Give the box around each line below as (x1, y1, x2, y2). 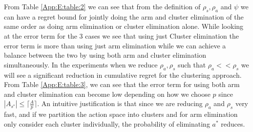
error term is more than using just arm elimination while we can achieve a (4, 40, 226, 50)
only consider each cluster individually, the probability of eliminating (4, 118, 210, 129)
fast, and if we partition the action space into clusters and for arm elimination (4, 109, 238, 119)
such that (177, 59, 206, 69)
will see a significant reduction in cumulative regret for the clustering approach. (4, 69, 242, 80)
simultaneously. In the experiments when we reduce (4, 59, 158, 69)
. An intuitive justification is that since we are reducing (37, 98, 203, 109)
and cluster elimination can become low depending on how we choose (4, 88, 211, 99)
